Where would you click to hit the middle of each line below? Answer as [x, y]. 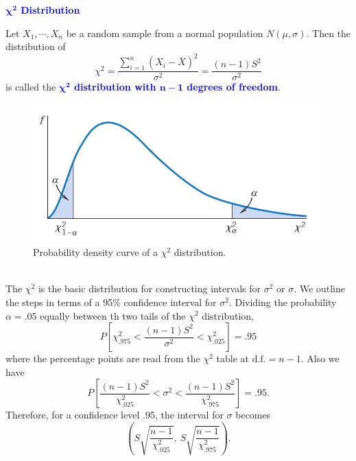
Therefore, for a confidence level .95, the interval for [115, 415]
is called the [31, 87]
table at [233, 358]
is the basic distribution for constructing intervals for [150, 288]
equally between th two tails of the [113, 315]
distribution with [115, 87]
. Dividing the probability [283, 302]
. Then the [329, 33]
